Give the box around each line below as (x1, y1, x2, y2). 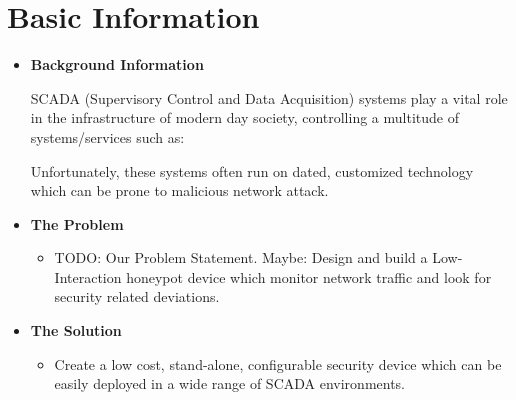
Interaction (54, 266, 122, 287)
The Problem (30, 213, 124, 234)
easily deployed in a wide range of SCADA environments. (54, 373, 406, 394)
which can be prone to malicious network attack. (30, 180, 329, 201)
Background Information (30, 54, 204, 75)
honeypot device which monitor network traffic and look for (126, 266, 492, 287)
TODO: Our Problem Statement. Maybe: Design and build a (54, 247, 428, 268)
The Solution (30, 320, 122, 341)
